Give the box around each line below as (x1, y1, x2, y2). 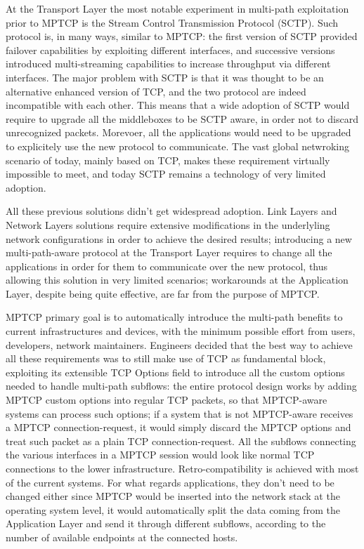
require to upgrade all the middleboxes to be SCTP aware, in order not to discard (6, 111, 358, 126)
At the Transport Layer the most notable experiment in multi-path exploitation (6, 1, 349, 15)
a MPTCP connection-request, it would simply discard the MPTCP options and (6, 420, 351, 435)
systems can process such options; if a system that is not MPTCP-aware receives (6, 406, 353, 421)
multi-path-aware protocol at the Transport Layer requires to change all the (6, 245, 332, 260)
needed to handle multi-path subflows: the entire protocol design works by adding (6, 378, 357, 393)
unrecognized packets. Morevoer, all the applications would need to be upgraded (6, 125, 351, 140)
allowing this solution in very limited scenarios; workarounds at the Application (6, 272, 349, 287)
